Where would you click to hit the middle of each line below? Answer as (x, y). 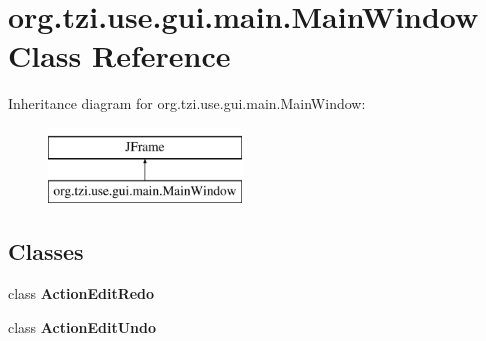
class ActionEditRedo (81, 293)
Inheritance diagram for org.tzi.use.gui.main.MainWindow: (187, 103)
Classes (46, 251)
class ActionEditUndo (82, 326)
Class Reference (119, 55)
